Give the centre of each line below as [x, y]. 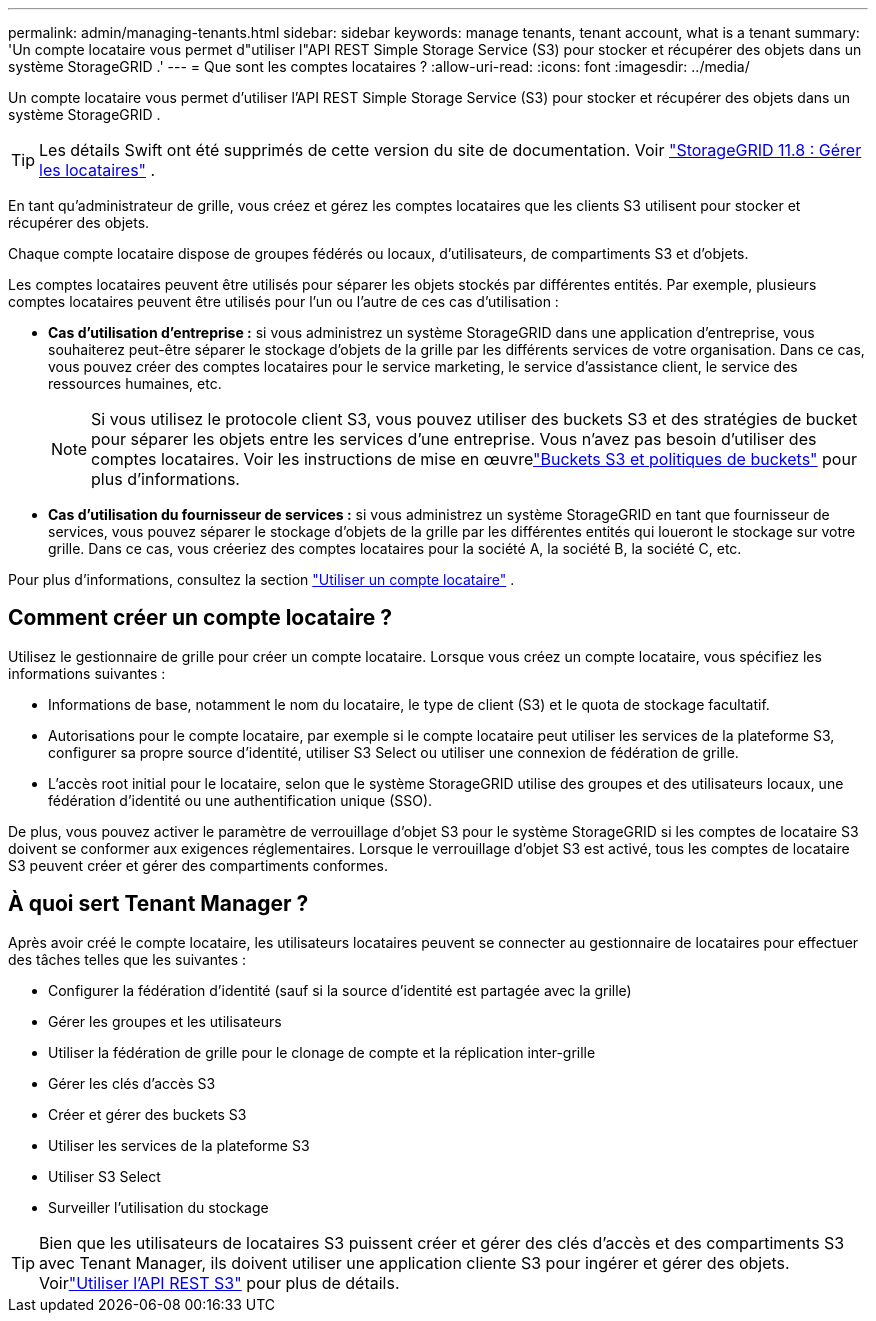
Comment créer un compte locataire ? [200, 618]
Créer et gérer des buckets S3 [147, 1114]
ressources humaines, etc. [135, 383]
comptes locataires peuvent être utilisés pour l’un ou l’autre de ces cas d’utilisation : [283, 301]
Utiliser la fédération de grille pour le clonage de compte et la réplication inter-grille [322, 1052]
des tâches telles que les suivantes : [127, 959]
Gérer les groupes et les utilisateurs [165, 1021]
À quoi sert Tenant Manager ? [158, 904]
